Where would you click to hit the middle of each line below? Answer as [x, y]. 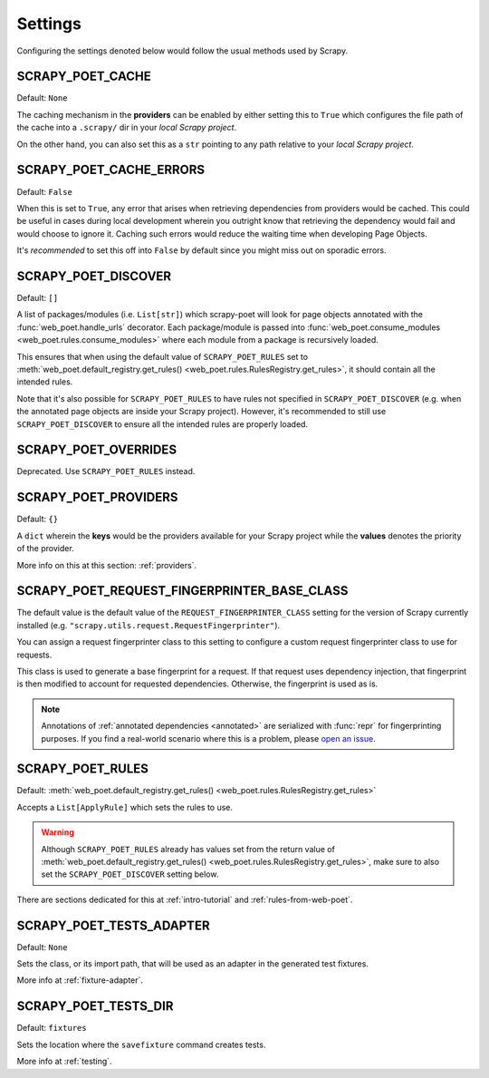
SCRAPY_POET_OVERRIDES [96, 450]
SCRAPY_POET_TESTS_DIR [95, 1006]
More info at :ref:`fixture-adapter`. [80, 980]
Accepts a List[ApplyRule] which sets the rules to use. [125, 807]
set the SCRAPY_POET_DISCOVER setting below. [130, 874]
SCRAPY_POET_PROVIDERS [97, 497]
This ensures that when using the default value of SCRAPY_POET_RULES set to [162, 356]
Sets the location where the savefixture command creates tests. [141, 1044]
